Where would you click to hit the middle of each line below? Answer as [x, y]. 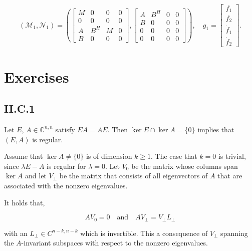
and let [36, 176]
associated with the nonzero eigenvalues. [66, 185]
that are [230, 176]
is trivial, [232, 156]
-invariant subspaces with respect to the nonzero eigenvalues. [114, 243]
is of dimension [109, 156]
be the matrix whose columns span [185, 166]
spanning [234, 233]
